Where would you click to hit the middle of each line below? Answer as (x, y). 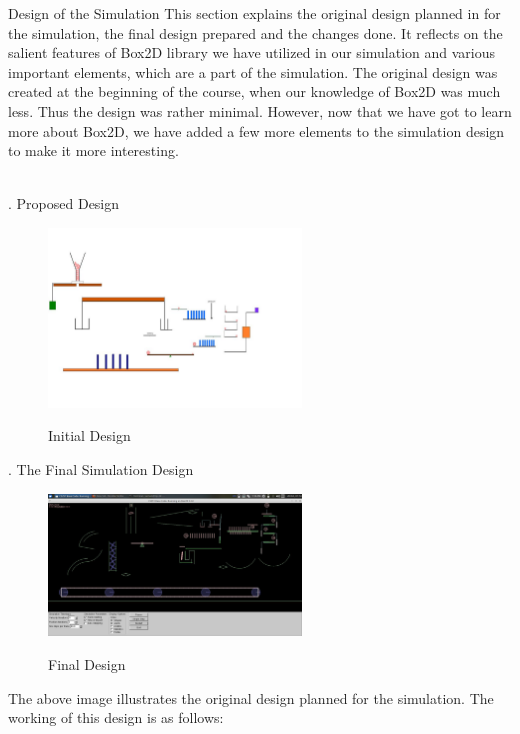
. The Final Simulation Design (101, 468)
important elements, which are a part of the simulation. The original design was (253, 71)
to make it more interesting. (93, 150)
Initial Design (89, 435)
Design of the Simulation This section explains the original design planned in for (254, 13)
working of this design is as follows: (116, 717)
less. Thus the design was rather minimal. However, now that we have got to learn (260, 110)
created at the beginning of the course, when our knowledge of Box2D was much (254, 91)
